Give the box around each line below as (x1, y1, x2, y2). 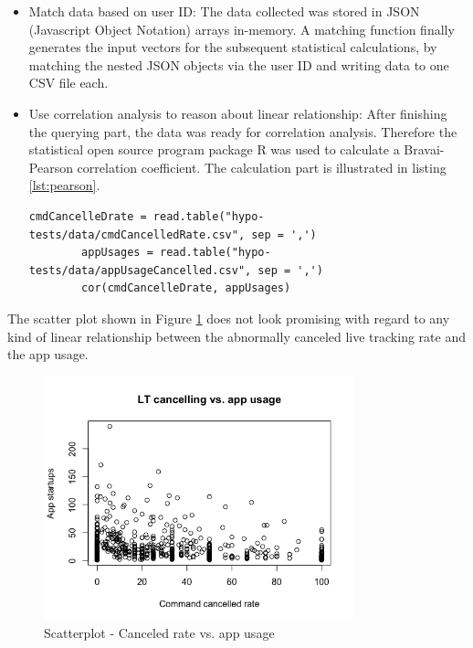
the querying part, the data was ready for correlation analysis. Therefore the (28, 122, 457, 141)
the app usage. (7, 345, 89, 364)
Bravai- (404, 140, 445, 159)
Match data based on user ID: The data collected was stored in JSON (28, 2, 420, 20)
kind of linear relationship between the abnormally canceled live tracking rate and (7, 326, 466, 345)
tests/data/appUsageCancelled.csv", (28, 263, 252, 277)
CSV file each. (28, 73, 109, 92)
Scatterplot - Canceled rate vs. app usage (44, 623, 275, 643)
